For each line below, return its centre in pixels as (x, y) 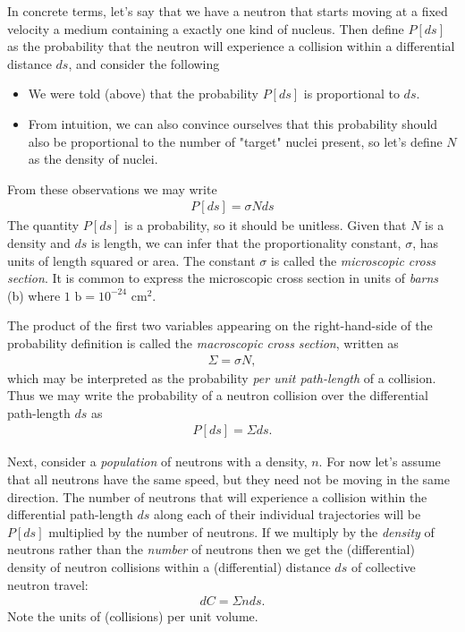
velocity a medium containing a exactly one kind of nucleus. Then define (206, 28)
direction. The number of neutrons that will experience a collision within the (217, 496)
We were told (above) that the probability (143, 94)
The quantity (43, 225)
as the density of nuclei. (93, 159)
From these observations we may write (112, 188)
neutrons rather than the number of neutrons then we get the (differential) (211, 549)
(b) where (34, 295)
